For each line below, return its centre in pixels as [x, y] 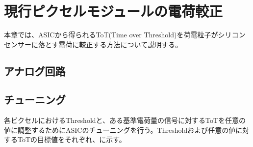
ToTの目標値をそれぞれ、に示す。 [72, 139]
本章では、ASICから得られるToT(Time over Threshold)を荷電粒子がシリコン [125, 35]
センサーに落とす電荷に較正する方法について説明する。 [93, 44]
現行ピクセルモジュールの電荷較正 [114, 11]
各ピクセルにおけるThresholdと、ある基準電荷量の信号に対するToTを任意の [125, 120]
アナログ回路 [35, 71]
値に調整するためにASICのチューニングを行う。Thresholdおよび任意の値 [120, 130]
